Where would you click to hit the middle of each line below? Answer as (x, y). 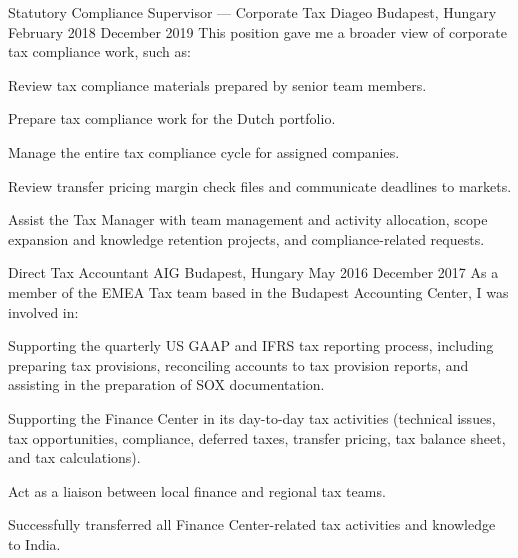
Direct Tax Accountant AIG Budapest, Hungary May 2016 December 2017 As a (253, 272)
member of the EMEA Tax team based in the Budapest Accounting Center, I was (258, 291)
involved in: (43, 311)
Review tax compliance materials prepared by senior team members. (217, 84)
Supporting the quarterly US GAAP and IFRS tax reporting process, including (251, 345)
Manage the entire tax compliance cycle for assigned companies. (204, 151)
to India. (34, 543)
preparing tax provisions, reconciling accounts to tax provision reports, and (238, 364)
